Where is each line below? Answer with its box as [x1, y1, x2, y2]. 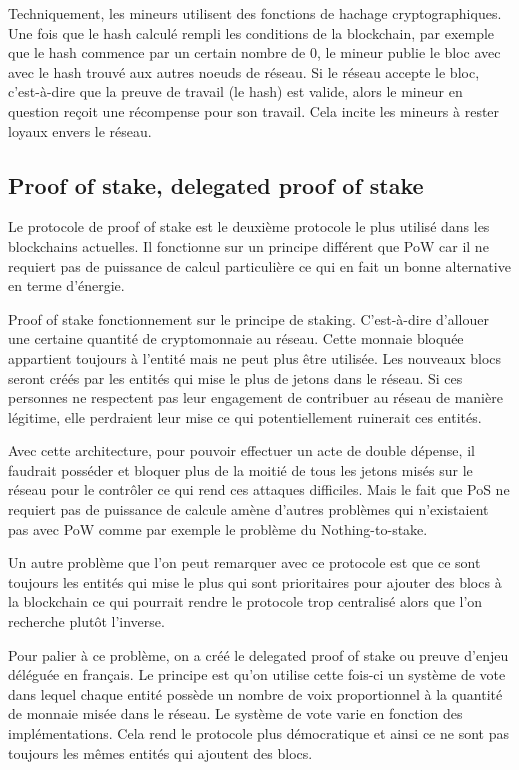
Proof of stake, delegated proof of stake [8, 169, 424, 200]
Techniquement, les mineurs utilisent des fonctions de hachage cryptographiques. [8, 3, 502, 23]
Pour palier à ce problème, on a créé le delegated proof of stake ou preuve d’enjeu [8, 644, 509, 665]
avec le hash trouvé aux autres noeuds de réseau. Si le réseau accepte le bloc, [8, 61, 480, 82]
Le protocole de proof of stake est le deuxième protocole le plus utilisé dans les [8, 216, 490, 237]
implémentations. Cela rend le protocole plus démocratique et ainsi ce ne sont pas [8, 723, 509, 744]
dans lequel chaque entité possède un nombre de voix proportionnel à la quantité [8, 683, 503, 704]
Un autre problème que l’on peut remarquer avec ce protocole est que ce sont [8, 552, 481, 573]
